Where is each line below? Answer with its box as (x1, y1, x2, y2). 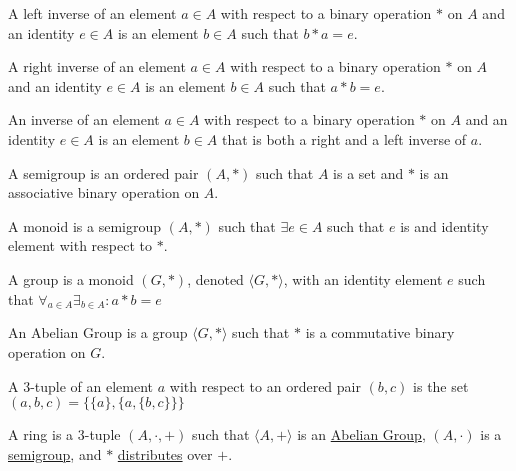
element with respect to (8, 235, 152, 256)
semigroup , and (8, 443, 102, 464)
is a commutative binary (305, 322, 455, 343)
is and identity (400, 215, 489, 236)
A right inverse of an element (8, 56, 186, 77)
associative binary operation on (8, 182, 200, 203)
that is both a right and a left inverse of (222, 128, 467, 149)
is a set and (333, 162, 404, 183)
